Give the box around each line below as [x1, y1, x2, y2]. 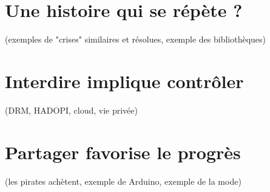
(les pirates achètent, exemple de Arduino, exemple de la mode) [5, 174, 241, 187]
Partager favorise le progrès [5, 139, 241, 164]
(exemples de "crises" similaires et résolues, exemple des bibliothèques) [5, 33, 266, 46]
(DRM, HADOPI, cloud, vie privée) [5, 103, 138, 116]
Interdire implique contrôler [5, 68, 244, 93]
